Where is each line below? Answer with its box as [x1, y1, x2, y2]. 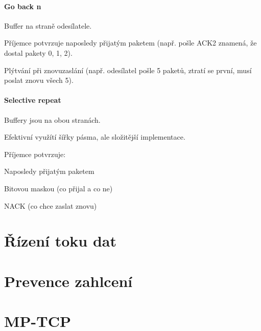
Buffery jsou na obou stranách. [4, 114, 101, 125]
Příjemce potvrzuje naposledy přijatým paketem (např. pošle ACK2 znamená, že [4, 37, 257, 48]
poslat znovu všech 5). [4, 75, 74, 85]
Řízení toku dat [4, 230, 116, 251]
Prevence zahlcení [4, 270, 133, 291]
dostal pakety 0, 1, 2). [4, 47, 73, 58]
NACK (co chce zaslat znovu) [4, 200, 97, 211]
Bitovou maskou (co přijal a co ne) [4, 183, 113, 193]
